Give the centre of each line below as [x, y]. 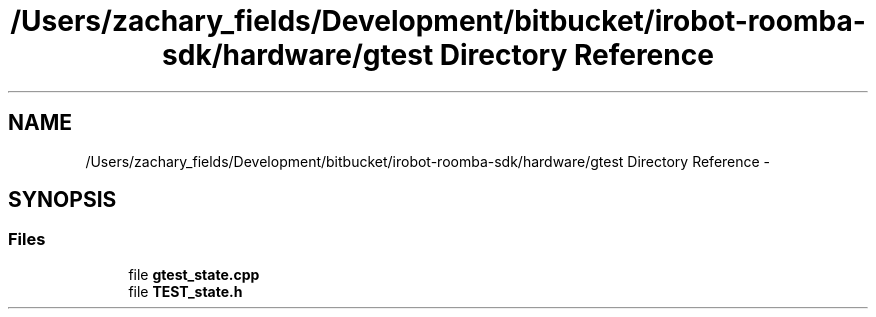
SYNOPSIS [62, 200]
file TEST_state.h [185, 291]
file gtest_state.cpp [194, 274]
